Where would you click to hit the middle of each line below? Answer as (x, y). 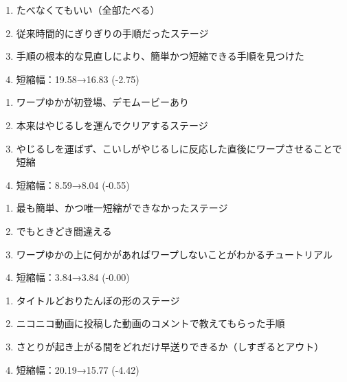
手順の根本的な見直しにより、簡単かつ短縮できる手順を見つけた (160, 56)
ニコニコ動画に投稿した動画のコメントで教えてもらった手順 (150, 323)
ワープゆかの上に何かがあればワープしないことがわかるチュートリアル (174, 254)
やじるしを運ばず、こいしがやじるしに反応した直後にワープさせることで (179, 148)
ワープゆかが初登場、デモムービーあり (102, 102)
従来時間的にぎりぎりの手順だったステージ (112, 33)
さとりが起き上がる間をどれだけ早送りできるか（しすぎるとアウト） (170, 346)
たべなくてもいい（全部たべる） (88, 10)
